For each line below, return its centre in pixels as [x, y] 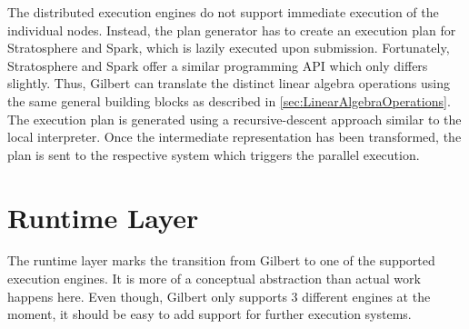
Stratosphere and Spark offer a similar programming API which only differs [218, 65]
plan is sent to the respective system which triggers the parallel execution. [214, 154]
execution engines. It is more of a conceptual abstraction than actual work [214, 279]
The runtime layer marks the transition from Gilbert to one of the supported [221, 260]
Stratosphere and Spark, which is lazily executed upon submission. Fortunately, [229, 48]
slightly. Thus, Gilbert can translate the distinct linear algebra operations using [229, 83]
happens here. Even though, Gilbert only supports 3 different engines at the [219, 296]
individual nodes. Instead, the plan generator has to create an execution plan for [232, 30]
